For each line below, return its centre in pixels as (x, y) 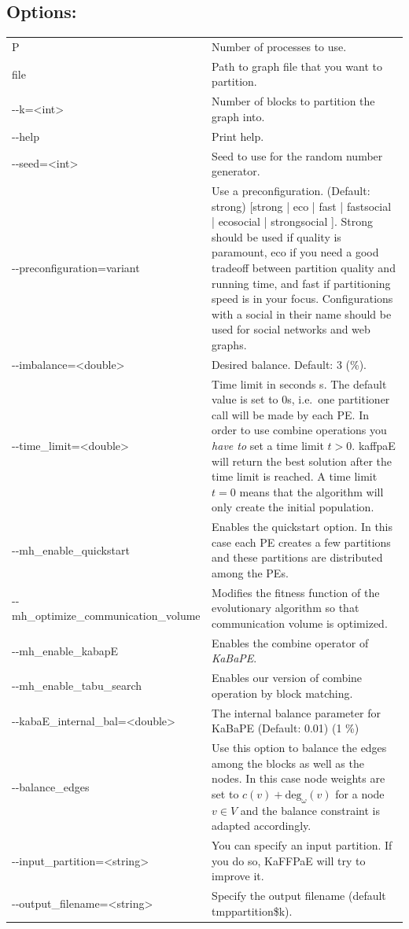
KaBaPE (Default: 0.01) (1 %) (286, 728)
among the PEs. (250, 572)
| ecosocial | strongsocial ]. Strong (292, 221)
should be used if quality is (276, 236)
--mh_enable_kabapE (65, 650)
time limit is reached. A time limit (295, 476)
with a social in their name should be (302, 313)
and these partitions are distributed (297, 557)
